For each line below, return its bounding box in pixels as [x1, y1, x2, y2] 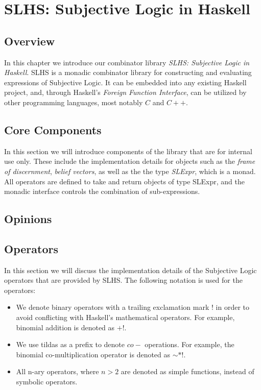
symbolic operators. [16, 376, 78, 387]
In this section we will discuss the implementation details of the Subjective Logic [4, 264, 257, 275]
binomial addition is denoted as [16, 322, 115, 332]
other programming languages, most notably [4, 96, 143, 107]
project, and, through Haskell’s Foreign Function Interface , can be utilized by [4, 87, 247, 97]
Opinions [4, 211, 52, 227]
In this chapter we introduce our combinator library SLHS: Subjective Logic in [4, 57, 250, 67]
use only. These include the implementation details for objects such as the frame [4, 156, 255, 166]
